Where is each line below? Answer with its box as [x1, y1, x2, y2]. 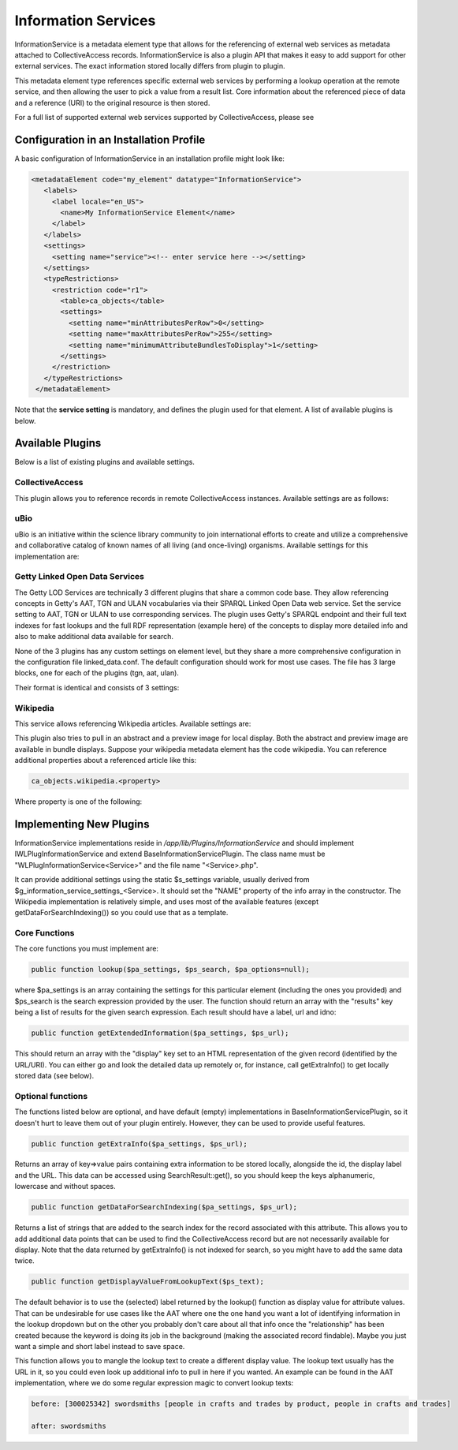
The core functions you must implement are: [14, 944, 159, 954]
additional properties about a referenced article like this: [14, 756, 197, 765]
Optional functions [14, 1090, 88, 1101]
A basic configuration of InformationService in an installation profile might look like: [14, 154, 285, 163]
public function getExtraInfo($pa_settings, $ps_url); [31, 1139, 248, 1148]
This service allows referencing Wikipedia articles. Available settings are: [14, 719, 251, 728]
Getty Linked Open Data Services [14, 571, 145, 582]
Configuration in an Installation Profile [14, 133, 206, 146]
